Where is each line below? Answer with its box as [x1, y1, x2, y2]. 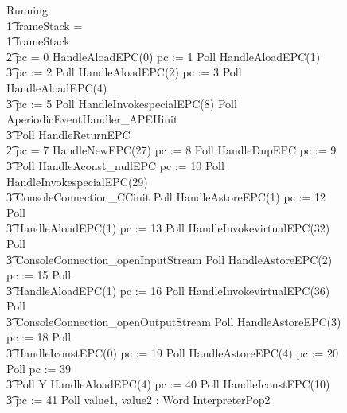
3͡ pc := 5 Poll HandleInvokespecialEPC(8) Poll [6, 95, 237, 111]
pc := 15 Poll [6, 267, 72, 283]
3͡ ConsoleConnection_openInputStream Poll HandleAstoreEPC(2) [6, 251, 333, 267]
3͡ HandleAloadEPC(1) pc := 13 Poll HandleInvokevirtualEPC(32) [6, 220, 330, 236]
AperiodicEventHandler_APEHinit [6, 111, 178, 127]
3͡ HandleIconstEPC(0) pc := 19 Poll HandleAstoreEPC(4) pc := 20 [6, 345, 338, 361]
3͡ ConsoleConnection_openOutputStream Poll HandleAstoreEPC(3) [6, 313, 341, 329]
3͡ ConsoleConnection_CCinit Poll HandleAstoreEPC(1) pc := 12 [6, 189, 326, 205]
